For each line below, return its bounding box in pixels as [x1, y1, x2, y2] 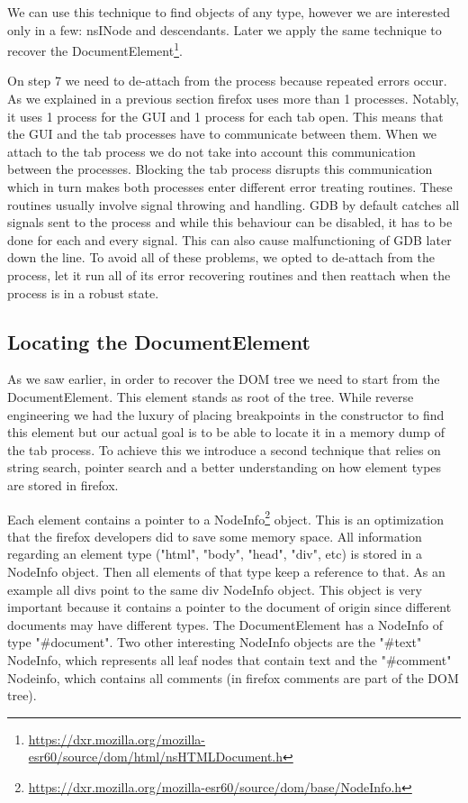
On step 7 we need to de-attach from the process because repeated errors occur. [7, 71, 447, 90]
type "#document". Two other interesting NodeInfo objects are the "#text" [7, 633, 422, 652]
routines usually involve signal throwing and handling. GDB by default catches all [7, 195, 460, 214]
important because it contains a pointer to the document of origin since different [7, 598, 452, 616]
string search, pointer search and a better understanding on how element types [7, 458, 442, 477]
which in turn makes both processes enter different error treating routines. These [7, 178, 453, 196]
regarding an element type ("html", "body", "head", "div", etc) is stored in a [7, 544, 423, 563]
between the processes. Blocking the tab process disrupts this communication [7, 160, 433, 178]
